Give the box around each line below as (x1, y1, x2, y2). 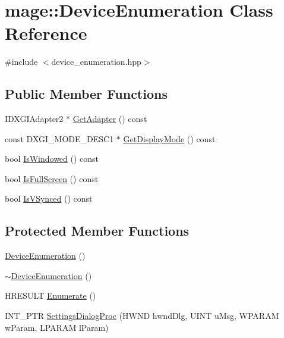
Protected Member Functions (5, 221, 190, 240)
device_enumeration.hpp (51, 55, 141, 68)
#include (5, 55, 38, 68)
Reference (5, 21, 87, 45)
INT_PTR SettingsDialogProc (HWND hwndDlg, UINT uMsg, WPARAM (5, 309, 279, 322)
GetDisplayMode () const (123, 132, 216, 145)
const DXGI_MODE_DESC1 (5, 132, 114, 145)
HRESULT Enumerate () (5, 289, 96, 302)
